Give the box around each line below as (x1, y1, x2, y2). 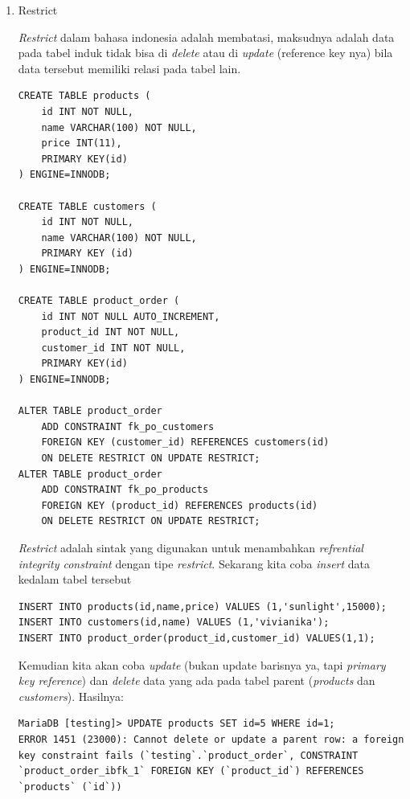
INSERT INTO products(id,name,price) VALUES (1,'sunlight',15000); (18, 600, 387, 613)
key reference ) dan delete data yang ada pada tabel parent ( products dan (18, 672, 375, 689)
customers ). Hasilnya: (18, 687, 124, 704)
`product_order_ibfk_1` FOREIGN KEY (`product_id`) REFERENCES (18, 765, 364, 777)
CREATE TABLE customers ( (18, 200, 157, 212)
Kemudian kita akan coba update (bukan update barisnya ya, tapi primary (18, 656, 386, 673)
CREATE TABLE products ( (18, 90, 151, 102)
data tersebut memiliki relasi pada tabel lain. (18, 59, 241, 76)
